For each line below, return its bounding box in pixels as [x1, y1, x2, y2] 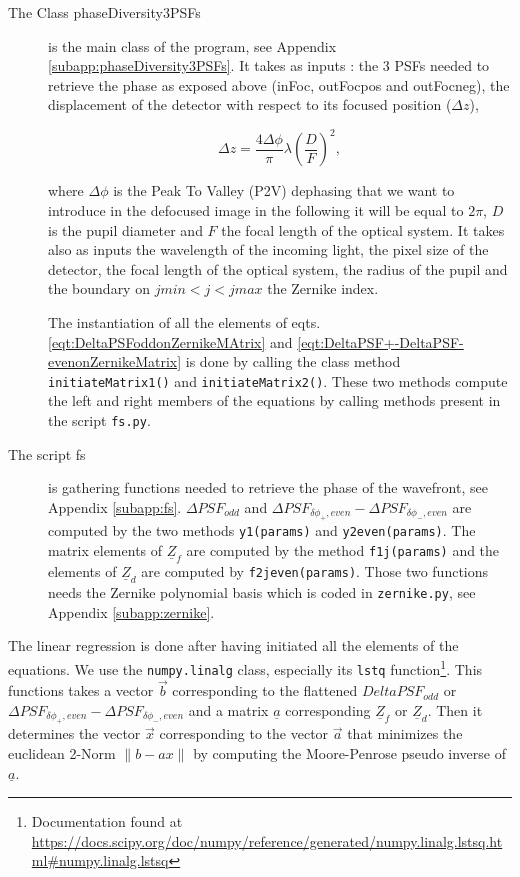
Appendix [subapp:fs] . [48, 496, 182, 517]
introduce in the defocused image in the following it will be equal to [48, 200, 464, 221]
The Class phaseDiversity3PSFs [8, 2, 201, 22]
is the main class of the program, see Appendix [48, 35, 337, 56]
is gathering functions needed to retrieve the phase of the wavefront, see [48, 477, 488, 498]
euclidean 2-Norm [8, 742, 116, 763]
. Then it [427, 699, 483, 720]
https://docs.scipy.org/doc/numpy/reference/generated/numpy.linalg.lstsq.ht [31, 830, 503, 851]
